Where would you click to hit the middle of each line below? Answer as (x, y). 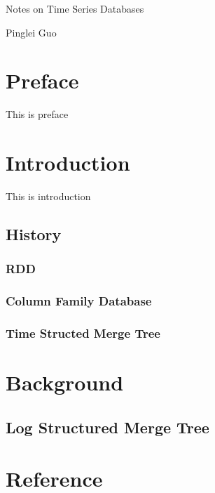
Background (65, 382)
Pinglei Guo (31, 32)
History (34, 234)
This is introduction (48, 196)
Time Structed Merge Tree (83, 333)
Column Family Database (79, 301)
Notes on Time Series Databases (75, 8)
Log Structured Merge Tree (107, 427)
